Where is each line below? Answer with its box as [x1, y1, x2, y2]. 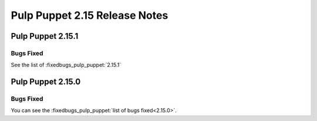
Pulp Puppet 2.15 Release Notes [11, 9, 168, 22]
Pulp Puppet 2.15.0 [11, 77, 81, 87]
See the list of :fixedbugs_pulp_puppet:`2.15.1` [11, 62, 122, 69]
